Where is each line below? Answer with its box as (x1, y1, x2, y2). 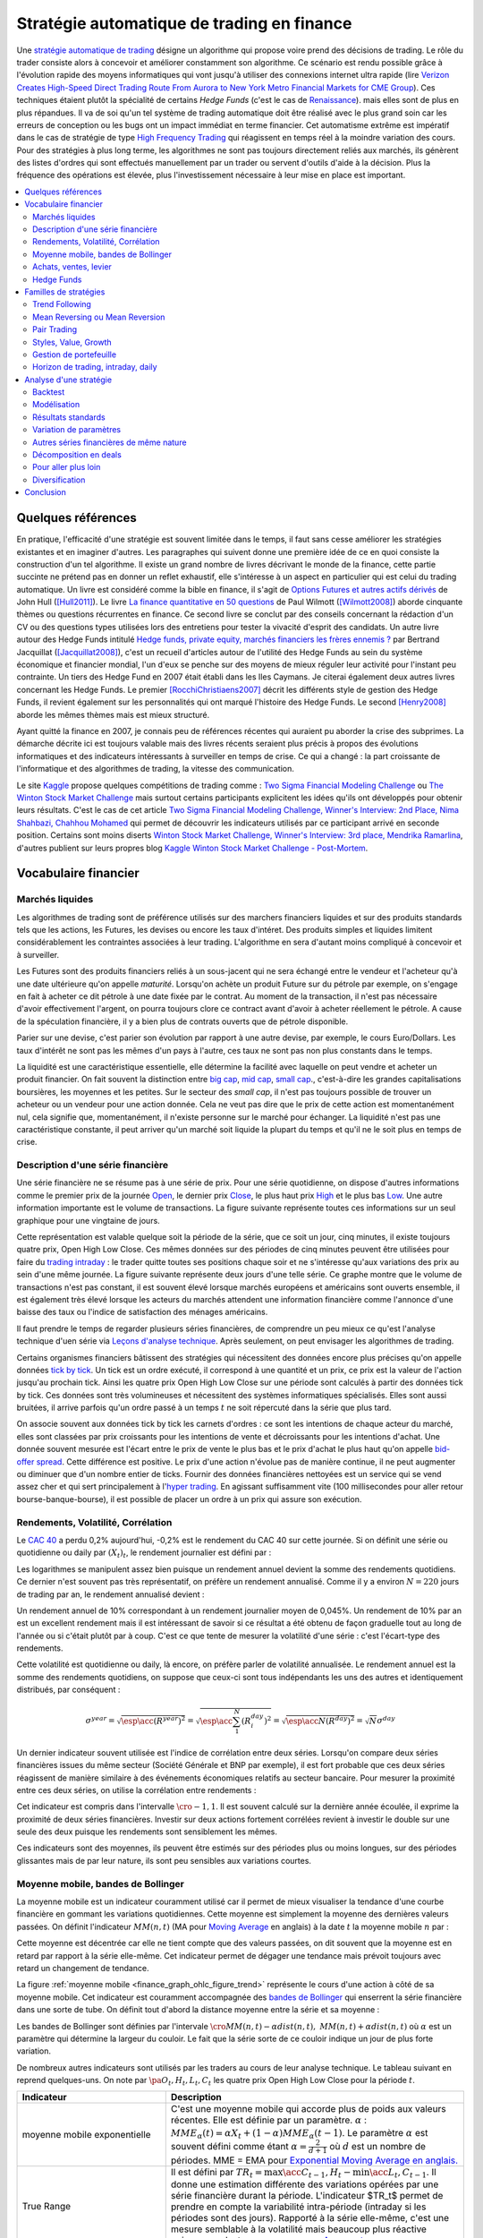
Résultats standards (32, 412, 106, 423)
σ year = (85, 1714, 115, 1726)
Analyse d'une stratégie (24, 374, 112, 385)
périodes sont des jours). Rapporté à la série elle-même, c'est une (170, 2212, 450, 2225)
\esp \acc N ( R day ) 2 (285, 1714, 355, 1727)
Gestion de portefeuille (32, 349, 116, 360)
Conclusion (24, 487, 67, 498)
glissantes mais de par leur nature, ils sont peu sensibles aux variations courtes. (16, 1855, 312, 1866)
